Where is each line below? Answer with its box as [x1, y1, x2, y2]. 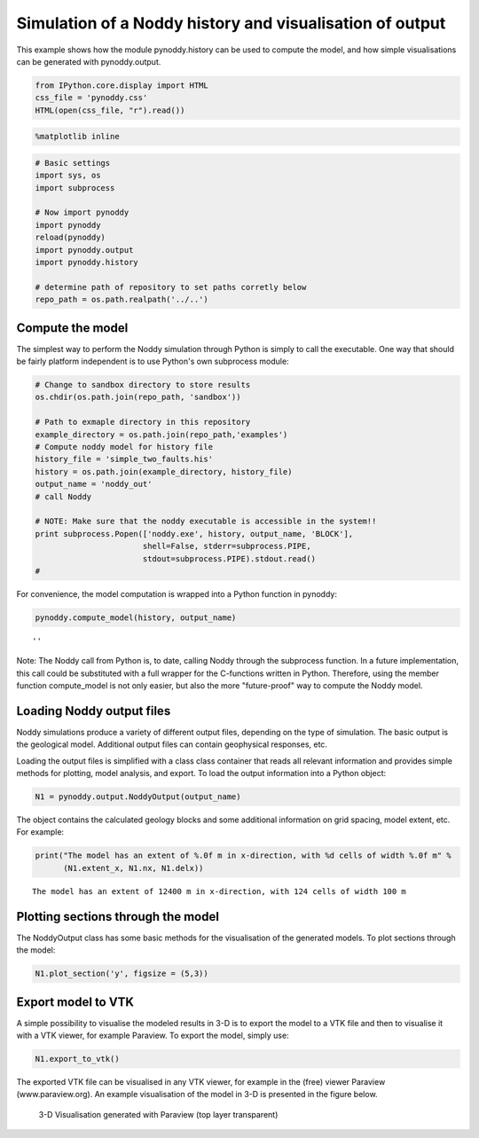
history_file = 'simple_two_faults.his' [35, 454, 213, 465]
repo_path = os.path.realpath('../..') [35, 294, 208, 305]
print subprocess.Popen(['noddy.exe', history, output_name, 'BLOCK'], [35, 529, 354, 538]
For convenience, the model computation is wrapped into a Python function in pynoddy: [16, 588, 337, 599]
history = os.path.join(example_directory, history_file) [35, 467, 293, 476]
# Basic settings [35, 158, 111, 168]
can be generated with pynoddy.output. [16, 56, 161, 67]
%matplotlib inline [35, 131, 120, 142]
